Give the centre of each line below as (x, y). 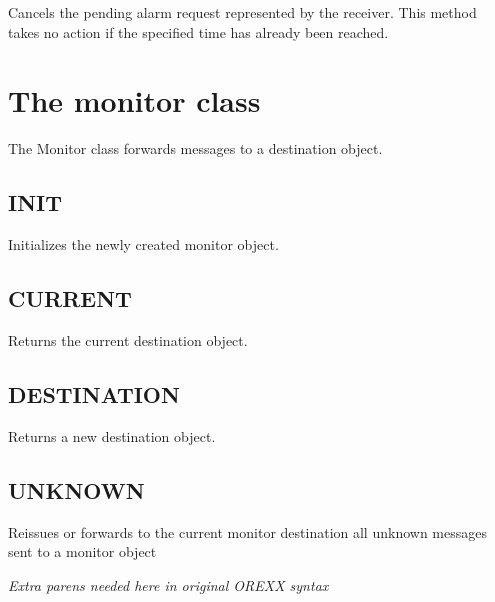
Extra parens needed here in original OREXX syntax (168, 584)
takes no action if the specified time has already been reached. (198, 31)
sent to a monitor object (82, 551)
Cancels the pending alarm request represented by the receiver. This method (242, 12)
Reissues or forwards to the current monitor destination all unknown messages (247, 531)
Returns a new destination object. (112, 435)
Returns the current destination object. (128, 339)
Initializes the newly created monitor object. (143, 244)
